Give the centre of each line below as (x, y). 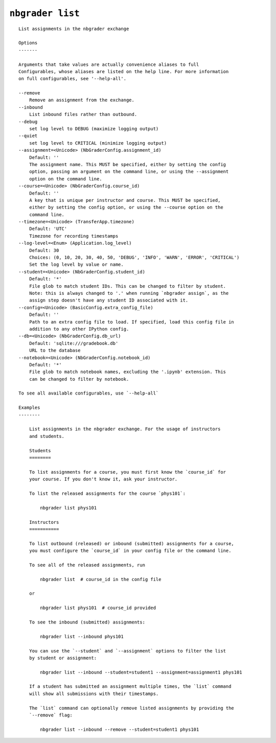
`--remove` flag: (51, 715)
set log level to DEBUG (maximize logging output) (94, 129)
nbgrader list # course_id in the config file (101, 579)
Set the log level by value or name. (76, 265)
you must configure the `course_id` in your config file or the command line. (130, 551)
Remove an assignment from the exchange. (82, 100)
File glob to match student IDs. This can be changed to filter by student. (128, 286)
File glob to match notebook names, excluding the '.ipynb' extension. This (128, 372)
